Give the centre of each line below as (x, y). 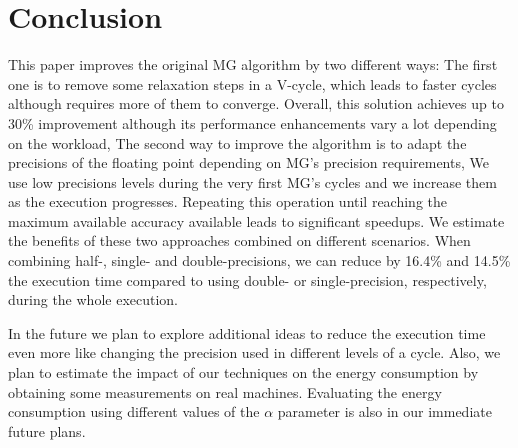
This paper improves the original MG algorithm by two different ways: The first (253, 64)
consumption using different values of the (134, 411)
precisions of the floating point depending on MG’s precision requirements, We (248, 162)
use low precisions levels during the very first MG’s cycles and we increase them (252, 181)
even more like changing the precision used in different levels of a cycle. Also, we (254, 352)
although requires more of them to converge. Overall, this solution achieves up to (256, 103)
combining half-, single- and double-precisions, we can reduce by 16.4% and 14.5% (259, 260)
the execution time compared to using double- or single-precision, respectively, (247, 279)
